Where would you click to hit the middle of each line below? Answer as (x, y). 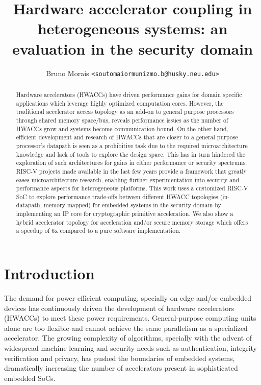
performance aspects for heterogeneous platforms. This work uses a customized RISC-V (132, 188)
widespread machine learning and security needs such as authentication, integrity (130, 348)
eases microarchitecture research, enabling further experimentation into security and (128, 179)
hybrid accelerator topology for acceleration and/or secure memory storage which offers (132, 222)
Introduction (49, 273)
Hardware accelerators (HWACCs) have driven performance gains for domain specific (129, 94)
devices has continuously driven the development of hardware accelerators (119, 308)
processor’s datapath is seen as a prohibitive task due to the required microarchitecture (132, 145)
